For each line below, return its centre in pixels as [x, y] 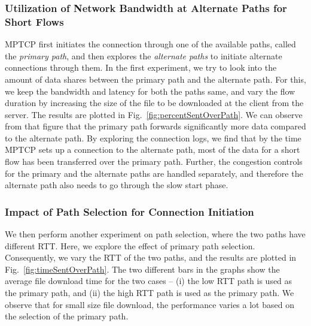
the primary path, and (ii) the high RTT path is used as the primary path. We [150, 293]
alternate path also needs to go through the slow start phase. [117, 185]
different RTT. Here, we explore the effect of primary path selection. [130, 245]
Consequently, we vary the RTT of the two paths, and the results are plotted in [151, 257]
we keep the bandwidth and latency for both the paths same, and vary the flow [150, 91]
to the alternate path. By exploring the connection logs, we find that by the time [153, 138]
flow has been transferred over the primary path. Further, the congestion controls [154, 162]
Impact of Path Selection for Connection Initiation [129, 211]
